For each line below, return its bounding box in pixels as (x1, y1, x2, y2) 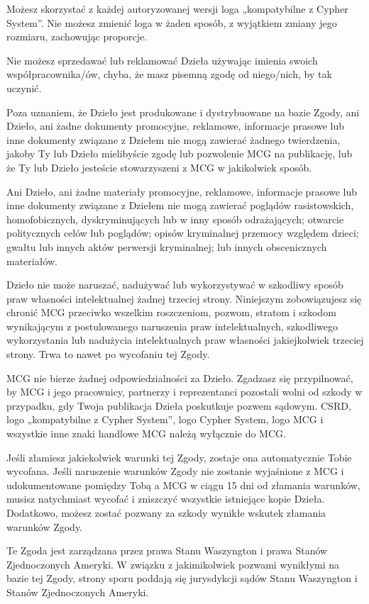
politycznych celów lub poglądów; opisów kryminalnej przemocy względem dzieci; (6, 225, 359, 240)
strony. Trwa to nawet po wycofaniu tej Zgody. (6, 347, 210, 362)
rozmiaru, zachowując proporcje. (6, 29, 148, 44)
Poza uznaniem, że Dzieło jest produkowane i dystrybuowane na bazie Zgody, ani (6, 104, 360, 119)
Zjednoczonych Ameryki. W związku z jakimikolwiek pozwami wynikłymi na (6, 557, 340, 571)
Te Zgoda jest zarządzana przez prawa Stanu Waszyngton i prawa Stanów (6, 543, 328, 558)
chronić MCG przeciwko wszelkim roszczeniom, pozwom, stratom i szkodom (6, 305, 336, 320)
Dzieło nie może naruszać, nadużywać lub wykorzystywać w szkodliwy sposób (6, 277, 343, 292)
